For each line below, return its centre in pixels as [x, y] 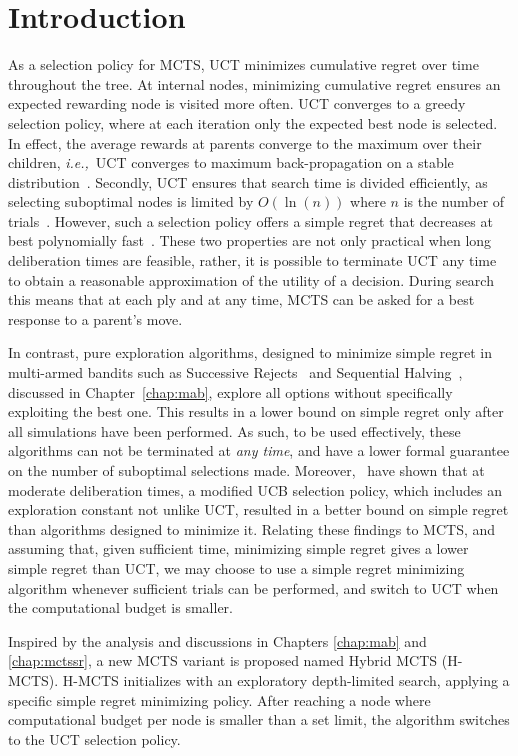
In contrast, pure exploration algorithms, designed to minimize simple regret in [250, 352]
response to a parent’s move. [95, 318]
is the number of [454, 201]
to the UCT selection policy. [94, 738]
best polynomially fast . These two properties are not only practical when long [250, 240]
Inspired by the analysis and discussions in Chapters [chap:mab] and [217, 640]
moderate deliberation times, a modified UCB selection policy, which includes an [255, 489]
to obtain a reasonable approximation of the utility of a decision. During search [251, 279]
